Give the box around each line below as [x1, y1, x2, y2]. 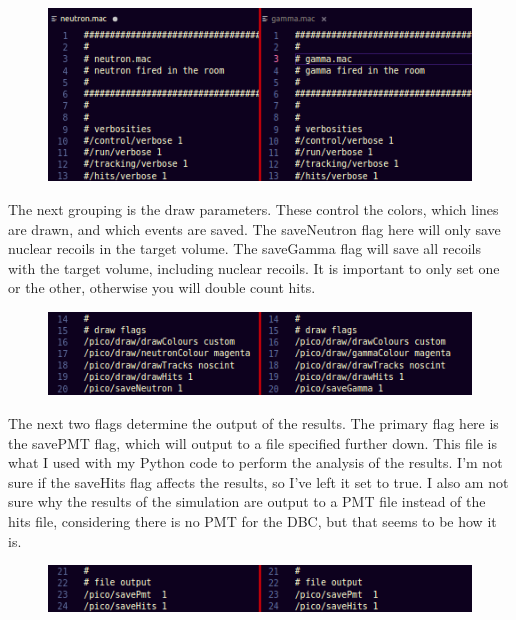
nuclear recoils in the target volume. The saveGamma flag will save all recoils [8, 238, 481, 259]
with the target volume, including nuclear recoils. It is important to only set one [8, 257, 500, 278]
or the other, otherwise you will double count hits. [8, 277, 316, 298]
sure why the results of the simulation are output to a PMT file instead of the [8, 491, 486, 512]
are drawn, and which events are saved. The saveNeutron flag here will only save [8, 218, 501, 239]
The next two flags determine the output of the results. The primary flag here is [8, 413, 499, 434]
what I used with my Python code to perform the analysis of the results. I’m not [8, 452, 503, 473]
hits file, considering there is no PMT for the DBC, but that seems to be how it [8, 511, 497, 531]
